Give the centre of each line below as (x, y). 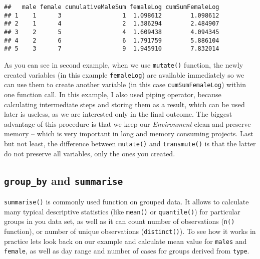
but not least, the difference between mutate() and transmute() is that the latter (130, 143)
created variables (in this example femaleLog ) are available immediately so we (124, 74)
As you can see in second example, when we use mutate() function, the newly (124, 64)
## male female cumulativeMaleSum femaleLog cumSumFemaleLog (112, 7)
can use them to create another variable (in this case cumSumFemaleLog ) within (125, 84)
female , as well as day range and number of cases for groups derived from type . (127, 251)
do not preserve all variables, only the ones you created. (90, 153)
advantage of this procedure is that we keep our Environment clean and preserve (127, 123)
